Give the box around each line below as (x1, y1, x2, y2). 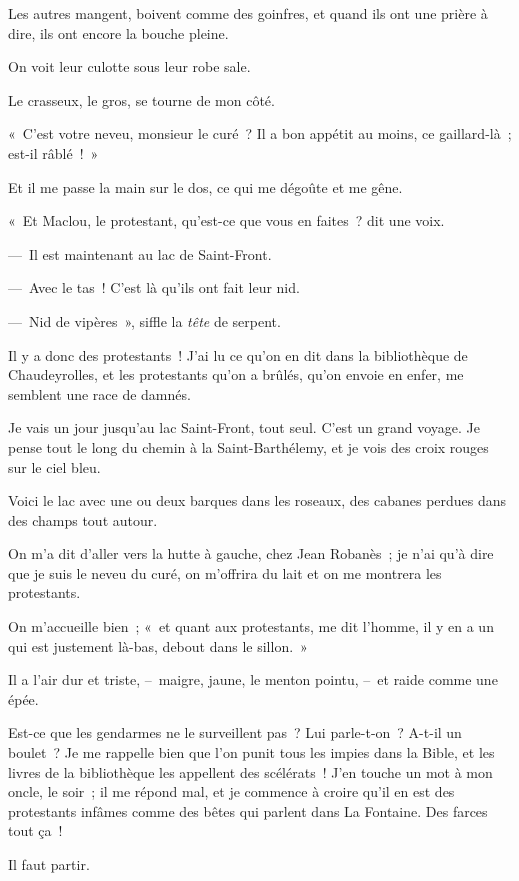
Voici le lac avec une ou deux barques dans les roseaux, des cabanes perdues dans (8, 490, 507, 511)
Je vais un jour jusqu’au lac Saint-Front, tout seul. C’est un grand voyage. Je (8, 417, 480, 438)
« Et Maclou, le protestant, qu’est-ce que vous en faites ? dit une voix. (8, 210, 445, 231)
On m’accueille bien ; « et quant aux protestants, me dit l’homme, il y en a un (8, 616, 494, 637)
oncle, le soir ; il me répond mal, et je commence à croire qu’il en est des (8, 781, 455, 802)
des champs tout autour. (8, 509, 158, 530)
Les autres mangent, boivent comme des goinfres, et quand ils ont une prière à (8, 3, 488, 23)
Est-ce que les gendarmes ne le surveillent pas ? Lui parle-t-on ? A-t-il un (8, 722, 462, 743)
